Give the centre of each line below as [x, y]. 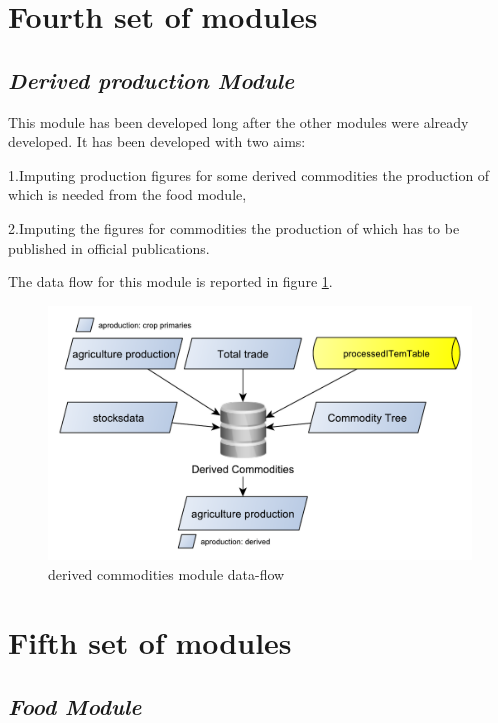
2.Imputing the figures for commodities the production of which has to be [234, 227]
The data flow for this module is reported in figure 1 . [170, 281]
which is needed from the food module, [127, 194]
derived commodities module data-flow [166, 573]
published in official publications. [109, 247]
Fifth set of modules [150, 642]
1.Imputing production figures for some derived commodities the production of [249, 174]
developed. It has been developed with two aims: [157, 141]
